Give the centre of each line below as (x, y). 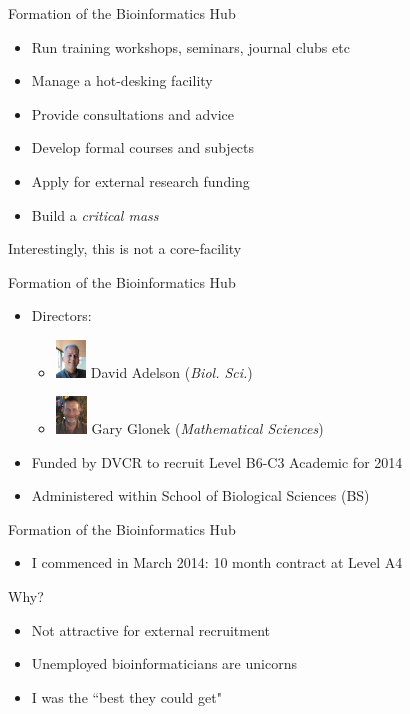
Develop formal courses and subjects (143, 147)
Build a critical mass (95, 214)
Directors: (61, 315)
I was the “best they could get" (126, 696)
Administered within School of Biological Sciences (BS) (200, 495)
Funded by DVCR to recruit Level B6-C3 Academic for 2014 (217, 461)
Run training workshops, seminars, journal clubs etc (190, 46)
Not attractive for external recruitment (150, 629)
